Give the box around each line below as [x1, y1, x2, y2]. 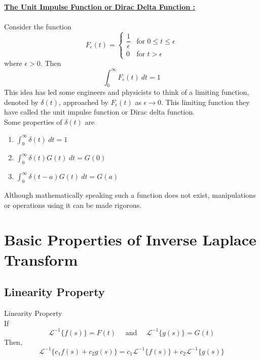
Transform [4, 249, 78, 270]
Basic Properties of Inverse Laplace [4, 229, 256, 250]
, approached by [59, 96, 108, 107]
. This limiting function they [161, 96, 250, 107]
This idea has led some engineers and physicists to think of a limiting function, [4, 87, 249, 97]
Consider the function [4, 21, 71, 32]
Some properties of [4, 117, 62, 127]
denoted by [4, 96, 39, 107]
